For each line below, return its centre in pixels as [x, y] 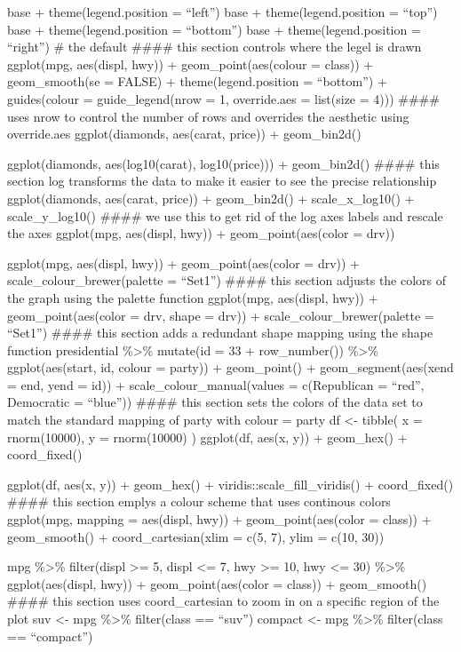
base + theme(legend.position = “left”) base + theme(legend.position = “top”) [223, 12]
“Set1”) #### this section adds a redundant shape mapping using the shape [220, 333]
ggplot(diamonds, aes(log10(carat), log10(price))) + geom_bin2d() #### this [223, 163]
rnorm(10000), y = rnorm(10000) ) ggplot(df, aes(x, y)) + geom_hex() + [207, 437]
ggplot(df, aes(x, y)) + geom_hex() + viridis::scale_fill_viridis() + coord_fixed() [230, 484]
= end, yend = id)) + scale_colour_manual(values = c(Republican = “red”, [216, 384]
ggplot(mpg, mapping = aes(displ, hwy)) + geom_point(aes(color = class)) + [219, 519]
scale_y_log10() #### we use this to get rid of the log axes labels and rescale [225, 215]
